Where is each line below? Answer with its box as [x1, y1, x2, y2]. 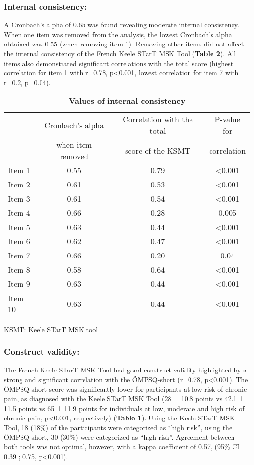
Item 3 [8, 193, 30, 205]
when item [56, 139, 92, 151]
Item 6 [8, 235, 30, 247]
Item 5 [8, 221, 30, 233]
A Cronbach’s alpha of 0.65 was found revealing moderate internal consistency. [4, 20, 239, 30]
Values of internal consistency [68, 95, 186, 107]
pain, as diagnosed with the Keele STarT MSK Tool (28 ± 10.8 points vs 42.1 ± [4, 393, 245, 403]
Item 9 [8, 278, 30, 290]
